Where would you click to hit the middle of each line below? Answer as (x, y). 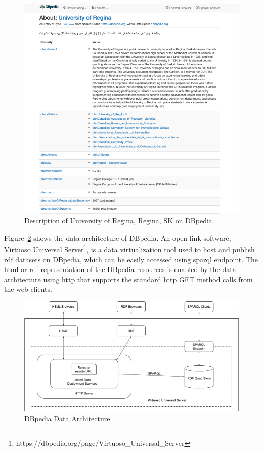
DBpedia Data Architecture (67, 418)
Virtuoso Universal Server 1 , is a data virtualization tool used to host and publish (129, 249)
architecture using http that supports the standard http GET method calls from (128, 279)
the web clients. (28, 289)
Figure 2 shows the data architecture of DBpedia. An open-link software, (118, 237)
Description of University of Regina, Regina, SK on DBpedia (118, 221)
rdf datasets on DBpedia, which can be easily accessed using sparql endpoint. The (131, 259)
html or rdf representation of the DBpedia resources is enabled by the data (120, 269)
